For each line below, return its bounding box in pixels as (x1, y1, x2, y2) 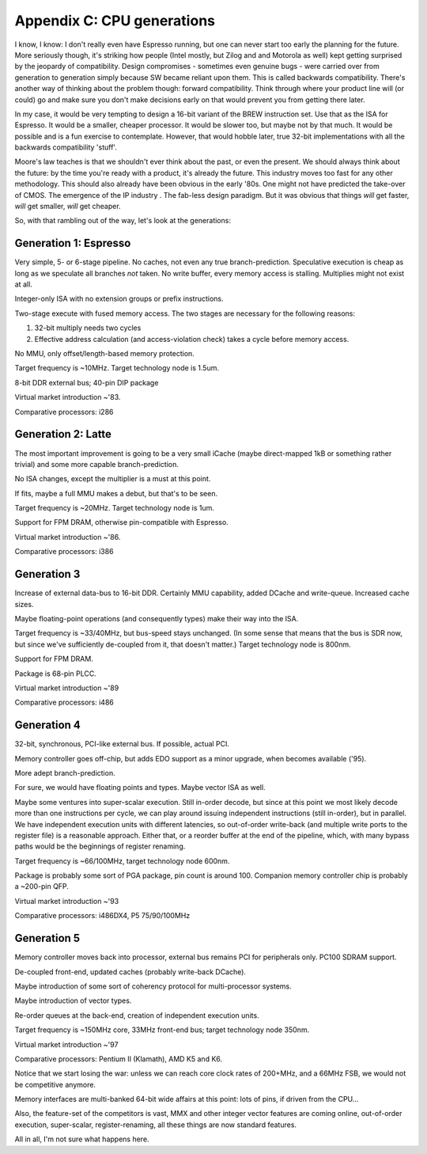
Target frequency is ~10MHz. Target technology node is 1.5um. (14, 363, 219, 373)
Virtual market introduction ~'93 (14, 896, 119, 905)
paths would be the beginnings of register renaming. (14, 841, 186, 851)
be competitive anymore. (14, 1080, 96, 1089)
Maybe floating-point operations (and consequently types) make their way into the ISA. (14, 613, 299, 623)
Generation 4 (14, 719, 81, 732)
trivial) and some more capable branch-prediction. (14, 459, 179, 469)
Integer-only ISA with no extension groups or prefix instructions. (14, 294, 225, 304)
